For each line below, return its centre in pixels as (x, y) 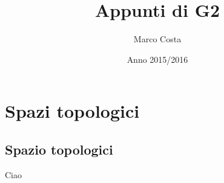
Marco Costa (157, 39)
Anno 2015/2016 (157, 59)
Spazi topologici (72, 111)
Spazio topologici (59, 149)
